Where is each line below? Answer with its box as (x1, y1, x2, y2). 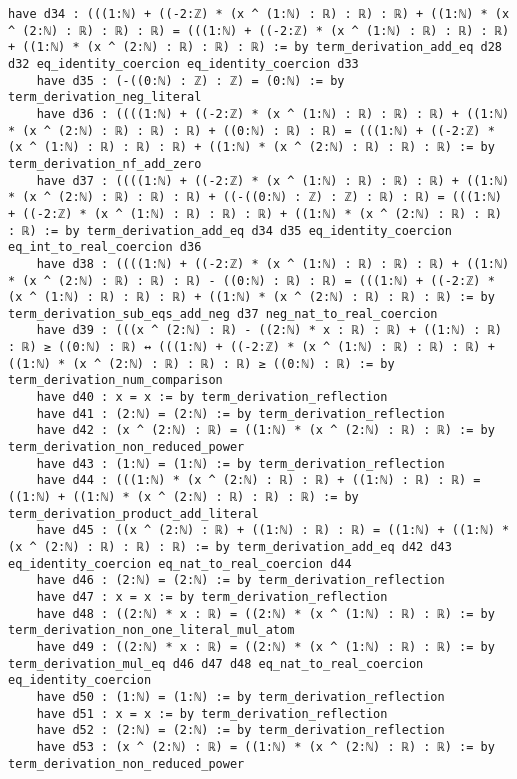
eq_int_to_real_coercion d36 (8, 240, 202, 255)
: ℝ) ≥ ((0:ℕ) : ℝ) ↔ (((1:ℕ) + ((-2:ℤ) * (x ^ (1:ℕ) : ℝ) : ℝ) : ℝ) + (8, 340, 495, 355)
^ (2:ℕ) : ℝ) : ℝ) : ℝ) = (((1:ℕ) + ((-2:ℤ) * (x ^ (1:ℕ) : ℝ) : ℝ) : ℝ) (8, 23, 510, 38)
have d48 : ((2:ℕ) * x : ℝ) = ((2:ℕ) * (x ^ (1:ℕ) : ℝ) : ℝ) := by (36, 606, 495, 621)
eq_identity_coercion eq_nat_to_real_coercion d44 (8, 556, 352, 571)
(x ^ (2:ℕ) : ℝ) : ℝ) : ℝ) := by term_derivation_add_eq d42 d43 (8, 540, 452, 554)
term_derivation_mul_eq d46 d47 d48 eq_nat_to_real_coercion (8, 656, 424, 671)
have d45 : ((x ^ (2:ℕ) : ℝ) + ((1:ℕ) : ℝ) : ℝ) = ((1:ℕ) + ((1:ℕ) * (36, 523, 510, 538)
